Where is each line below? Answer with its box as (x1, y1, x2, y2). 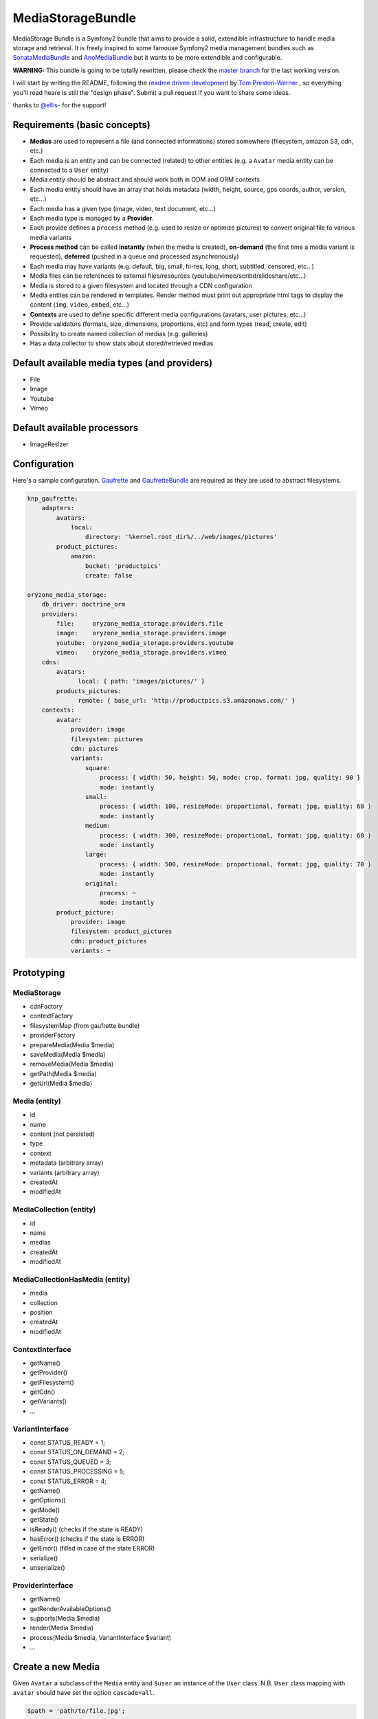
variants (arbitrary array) (30, 1168, 100, 1176)
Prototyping (12, 967, 65, 978)
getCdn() (30, 1388, 56, 1396)
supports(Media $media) (30, 1614, 100, 1623)
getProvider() (30, 1368, 68, 1377)
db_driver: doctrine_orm (41, 600, 126, 609)
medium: (85, 822, 111, 830)
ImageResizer (30, 440, 69, 448)
